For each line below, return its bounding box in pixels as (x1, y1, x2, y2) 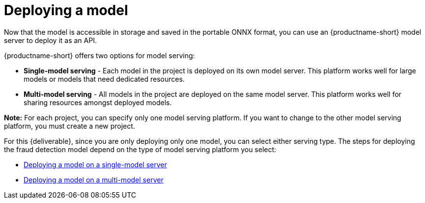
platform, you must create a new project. (4, 121, 135, 130)
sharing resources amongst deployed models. (24, 98, 172, 107)
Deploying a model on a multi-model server (24, 175, 164, 184)
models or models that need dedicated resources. (24, 74, 185, 83)
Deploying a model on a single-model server (24, 160, 167, 169)
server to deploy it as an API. (4, 36, 97, 45)
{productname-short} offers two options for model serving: (4, 51, 195, 60)
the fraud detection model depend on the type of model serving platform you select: (4, 145, 277, 154)
